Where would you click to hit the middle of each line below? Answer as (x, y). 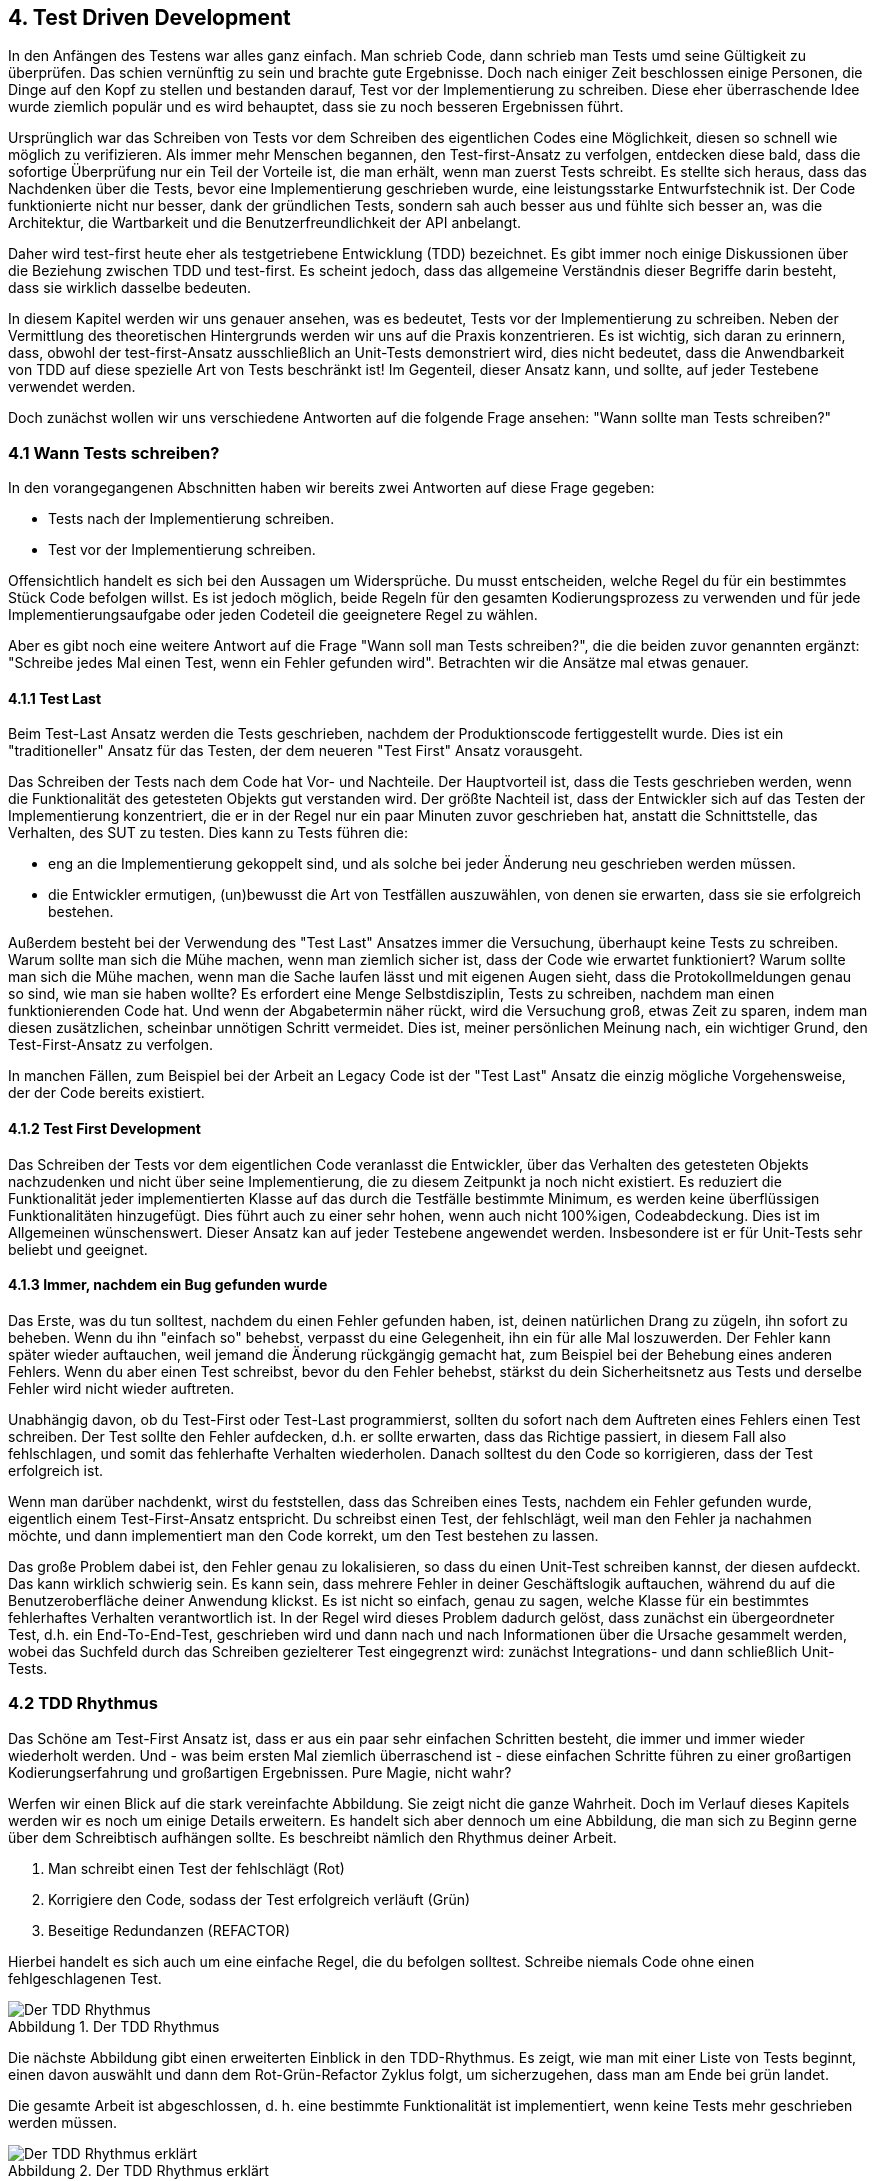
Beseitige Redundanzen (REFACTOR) (169, 1930)
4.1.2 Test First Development (104, 1128)
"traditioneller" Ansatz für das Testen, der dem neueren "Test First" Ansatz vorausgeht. (295, 751)
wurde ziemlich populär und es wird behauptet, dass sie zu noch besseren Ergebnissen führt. (316, 107)
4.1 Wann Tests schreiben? (114, 452)
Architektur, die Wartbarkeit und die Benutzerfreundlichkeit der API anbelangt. (265, 223)
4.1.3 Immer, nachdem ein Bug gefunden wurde (168, 1285)
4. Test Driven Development (149, 17)
